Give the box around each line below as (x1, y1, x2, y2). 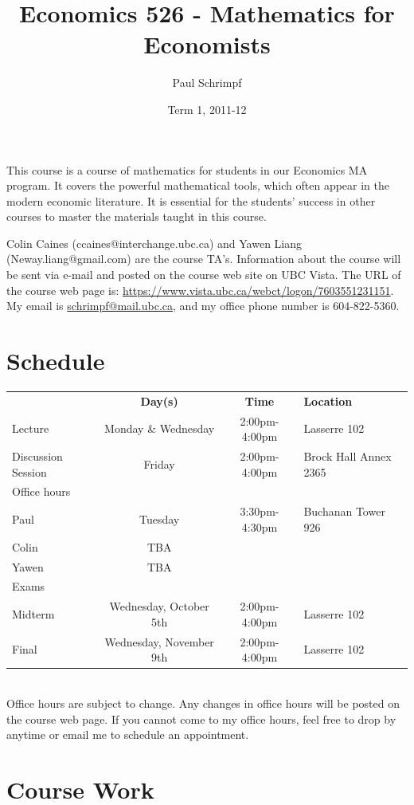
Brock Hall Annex (303, 448, 392, 464)
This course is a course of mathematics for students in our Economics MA (6, 161, 368, 178)
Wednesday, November (104, 633, 214, 650)
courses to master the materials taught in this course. (6, 208, 267, 225)
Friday (143, 455, 175, 472)
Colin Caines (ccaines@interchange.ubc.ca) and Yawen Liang (6, 234, 302, 251)
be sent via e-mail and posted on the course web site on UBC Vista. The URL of (6, 266, 401, 283)
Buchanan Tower (303, 503, 385, 520)
